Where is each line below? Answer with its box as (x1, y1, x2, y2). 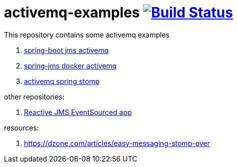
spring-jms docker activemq (24, 61, 117, 70)
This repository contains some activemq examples (4, 30, 169, 39)
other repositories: (4, 92, 64, 101)
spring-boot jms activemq (24, 45, 109, 54)
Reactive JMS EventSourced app (24, 107, 132, 116)
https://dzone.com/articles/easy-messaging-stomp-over (24, 138, 210, 147)
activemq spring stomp (24, 76, 99, 85)
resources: (4, 123, 39, 132)
